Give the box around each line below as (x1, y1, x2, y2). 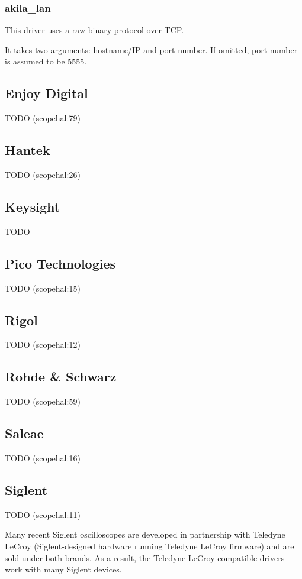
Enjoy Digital (5, 84, 88, 102)
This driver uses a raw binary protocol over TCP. (5, 24, 184, 36)
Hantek (5, 141, 50, 159)
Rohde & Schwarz (5, 367, 117, 386)
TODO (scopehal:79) (5, 112, 81, 124)
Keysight (5, 197, 60, 215)
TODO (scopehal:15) (5, 282, 81, 294)
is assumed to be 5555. (5, 55, 87, 67)
